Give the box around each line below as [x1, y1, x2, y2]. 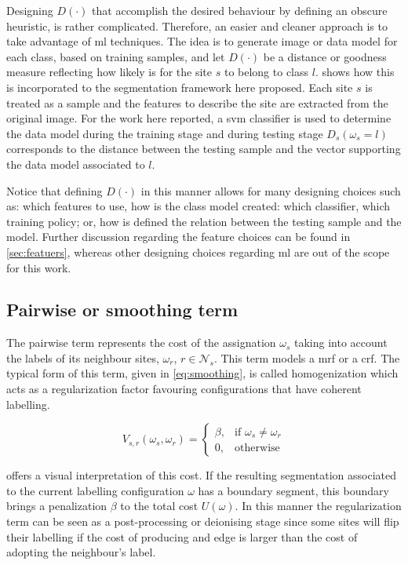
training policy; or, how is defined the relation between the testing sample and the [6, 213, 402, 229]
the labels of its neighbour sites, [6, 349, 159, 366]
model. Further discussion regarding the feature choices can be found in [6, 228, 351, 245]
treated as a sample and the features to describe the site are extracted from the [6, 94, 388, 111]
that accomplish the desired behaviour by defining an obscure [92, 2, 388, 18]
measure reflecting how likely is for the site [6, 64, 213, 80]
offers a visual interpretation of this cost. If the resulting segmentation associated [6, 467, 396, 483]
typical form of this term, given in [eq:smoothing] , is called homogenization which [6, 365, 399, 381]
